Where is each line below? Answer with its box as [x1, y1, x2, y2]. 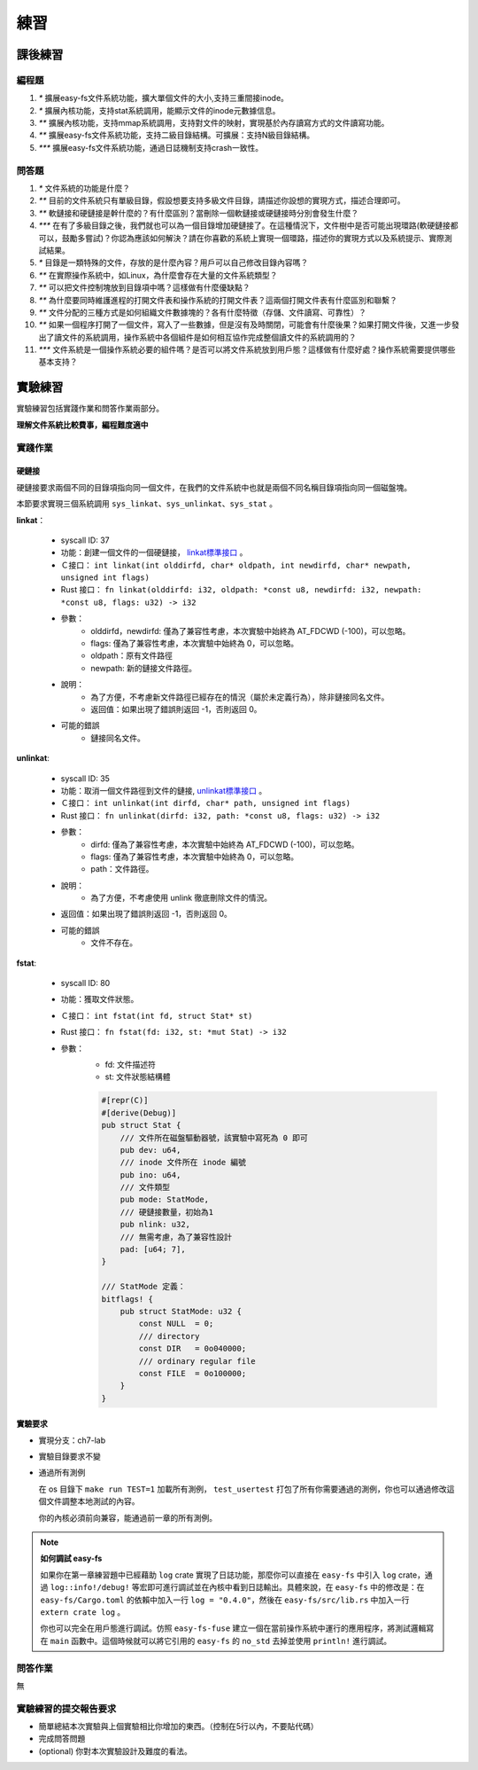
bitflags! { [101, 1294, 154, 1304]
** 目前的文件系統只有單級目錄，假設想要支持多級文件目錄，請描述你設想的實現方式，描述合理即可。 [38, 195, 405, 206]
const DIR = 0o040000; [138, 1343, 247, 1354]
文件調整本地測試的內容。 [45, 1496, 140, 1507]
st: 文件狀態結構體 [104, 1071, 171, 1082]
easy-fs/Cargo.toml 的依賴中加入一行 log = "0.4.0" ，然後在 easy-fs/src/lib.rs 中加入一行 [40, 1594, 410, 1605]
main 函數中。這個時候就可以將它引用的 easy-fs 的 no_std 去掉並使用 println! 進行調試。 [50, 1635, 392, 1646]
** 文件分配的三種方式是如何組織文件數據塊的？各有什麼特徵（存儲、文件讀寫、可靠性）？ [38, 307, 366, 317]
